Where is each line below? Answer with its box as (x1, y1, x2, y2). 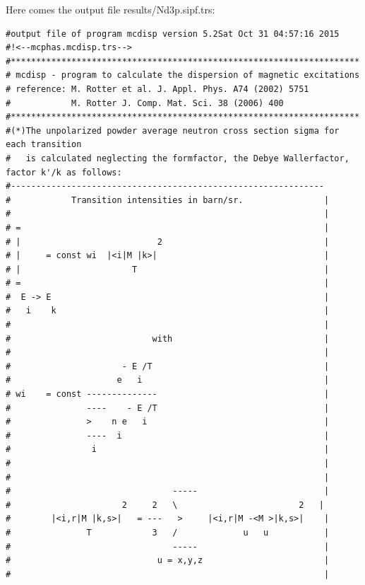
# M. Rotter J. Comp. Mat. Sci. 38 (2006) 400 (6, 98, 284, 108)
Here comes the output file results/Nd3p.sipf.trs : (6, 2, 215, 16)
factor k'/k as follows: (6, 167, 122, 178)
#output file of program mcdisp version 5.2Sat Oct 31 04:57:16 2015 (6, 28, 340, 39)
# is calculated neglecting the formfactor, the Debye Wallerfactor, (6, 153, 349, 163)
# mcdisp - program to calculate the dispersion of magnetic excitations (6, 70, 360, 81)
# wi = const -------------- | (6, 389, 330, 400)
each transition (6, 139, 82, 150)
